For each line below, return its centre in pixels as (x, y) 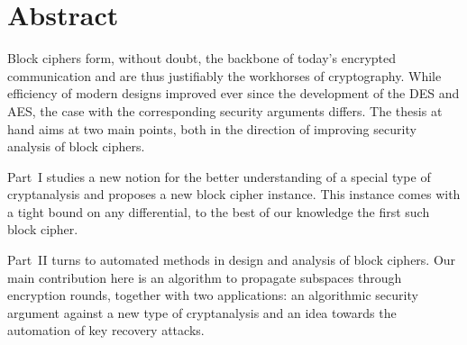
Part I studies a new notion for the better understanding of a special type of (219, 176)
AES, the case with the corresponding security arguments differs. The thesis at (225, 110)
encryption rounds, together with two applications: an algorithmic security (213, 295)
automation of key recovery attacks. (106, 330)
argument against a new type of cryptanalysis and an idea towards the (202, 312)
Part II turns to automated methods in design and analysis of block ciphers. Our (232, 260)
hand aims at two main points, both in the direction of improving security (212, 128)
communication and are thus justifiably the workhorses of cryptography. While (224, 75)
